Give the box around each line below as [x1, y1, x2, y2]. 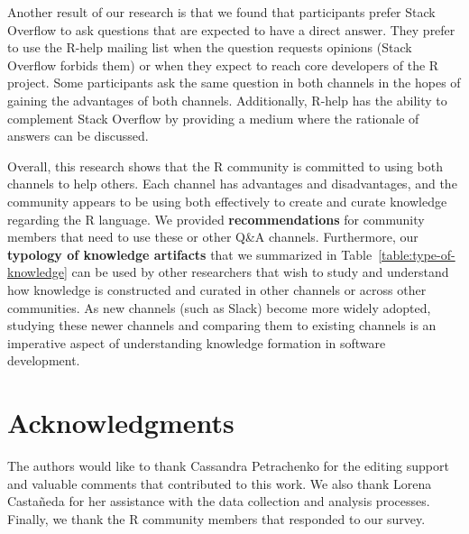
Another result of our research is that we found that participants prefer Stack [7, 3, 436, 21]
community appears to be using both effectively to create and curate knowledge [7, 191, 447, 210]
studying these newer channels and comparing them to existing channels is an [7, 316, 437, 335]
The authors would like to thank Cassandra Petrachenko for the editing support [7, 456, 449, 474]
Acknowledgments [7, 404, 234, 441]
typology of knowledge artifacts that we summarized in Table [7, 244, 372, 263]
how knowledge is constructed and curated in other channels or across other [7, 280, 427, 299]
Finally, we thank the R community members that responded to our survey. [7, 509, 426, 528]
